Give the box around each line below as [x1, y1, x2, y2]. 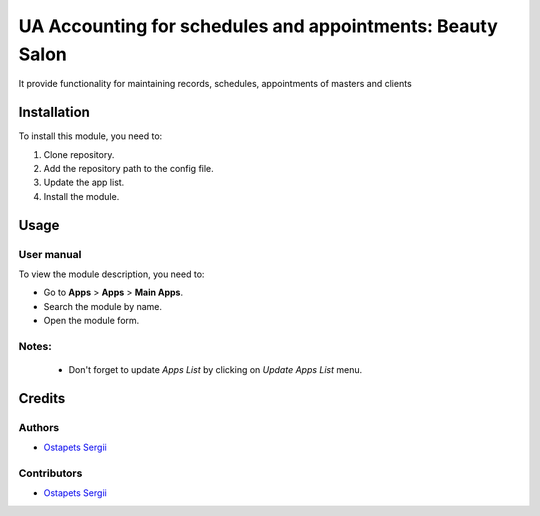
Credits [18, 390, 66, 407]
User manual [18, 247, 82, 261]
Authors [18, 420, 60, 434]
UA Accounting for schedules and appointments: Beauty [18, 15, 499, 37]
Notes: [18, 339, 52, 353]
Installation [18, 104, 90, 121]
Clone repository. [43, 148, 115, 160]
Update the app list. [43, 176, 125, 189]
